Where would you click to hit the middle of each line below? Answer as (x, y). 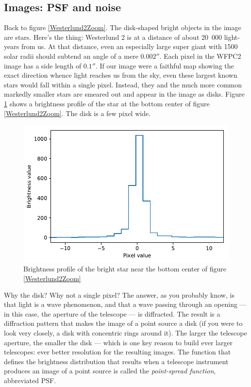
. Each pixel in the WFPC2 (200, 56)
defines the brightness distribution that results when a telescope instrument (116, 361)
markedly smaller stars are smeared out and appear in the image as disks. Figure (124, 94)
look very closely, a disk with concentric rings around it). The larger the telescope (125, 332)
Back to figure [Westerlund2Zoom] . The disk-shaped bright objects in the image (123, 27)
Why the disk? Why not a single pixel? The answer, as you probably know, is (119, 294)
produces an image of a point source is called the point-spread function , (110, 371)
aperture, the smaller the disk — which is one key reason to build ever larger (118, 342)
